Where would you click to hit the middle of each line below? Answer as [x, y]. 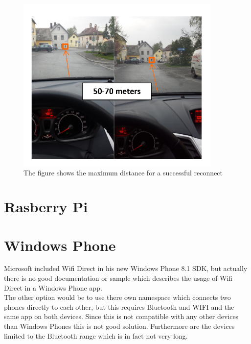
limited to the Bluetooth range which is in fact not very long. [96, 335]
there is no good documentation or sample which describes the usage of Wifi [118, 278]
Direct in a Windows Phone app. [53, 287]
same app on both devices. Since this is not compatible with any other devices [121, 316]
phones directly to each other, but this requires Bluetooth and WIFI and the [119, 307]
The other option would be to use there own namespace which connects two [117, 297]
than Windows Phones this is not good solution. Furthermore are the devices [119, 326]
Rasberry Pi [46, 207]
